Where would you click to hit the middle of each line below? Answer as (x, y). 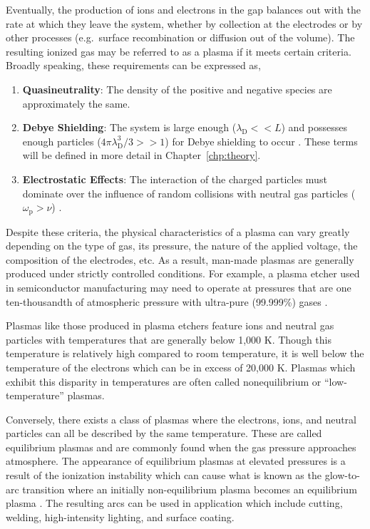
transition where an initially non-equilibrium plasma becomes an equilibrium (190, 489)
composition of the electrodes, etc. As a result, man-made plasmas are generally (180, 259)
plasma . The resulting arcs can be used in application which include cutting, (174, 503)
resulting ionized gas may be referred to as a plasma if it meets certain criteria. (179, 51)
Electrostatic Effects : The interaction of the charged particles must (175, 179)
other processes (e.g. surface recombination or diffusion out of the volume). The (180, 37)
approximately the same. (76, 103)
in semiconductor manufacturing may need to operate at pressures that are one (179, 287)
